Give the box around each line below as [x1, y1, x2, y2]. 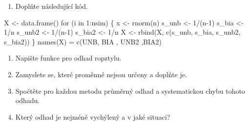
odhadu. [15, 95, 40, 105]
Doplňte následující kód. [15, 1, 88, 11]
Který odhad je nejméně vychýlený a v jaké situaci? [15, 111, 170, 122]
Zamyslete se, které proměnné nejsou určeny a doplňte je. [15, 69, 187, 79]
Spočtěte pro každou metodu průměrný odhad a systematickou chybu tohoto [15, 85, 245, 96]
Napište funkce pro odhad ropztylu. [15, 53, 122, 63]
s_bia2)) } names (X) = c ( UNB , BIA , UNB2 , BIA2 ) [4, 36, 162, 46]
